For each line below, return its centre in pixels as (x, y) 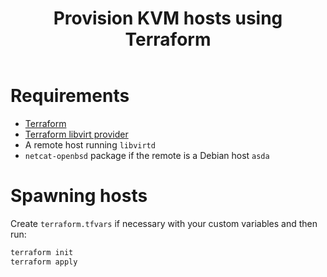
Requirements (70, 96)
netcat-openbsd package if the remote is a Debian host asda (147, 155)
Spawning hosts (79, 196)
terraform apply (44, 262)
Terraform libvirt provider (76, 134)
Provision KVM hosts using (168, 18)
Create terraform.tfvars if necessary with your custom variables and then (164, 223)
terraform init (42, 252)
